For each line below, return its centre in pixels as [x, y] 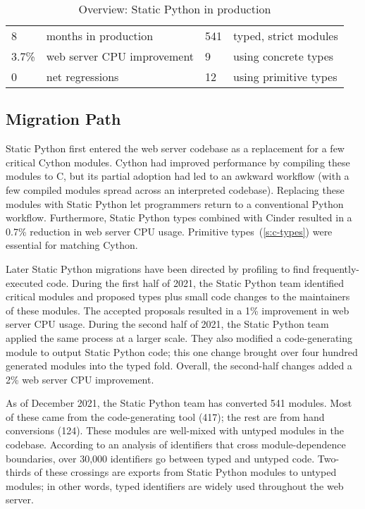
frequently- [336, 268]
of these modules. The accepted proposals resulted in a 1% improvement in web [178, 310]
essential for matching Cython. [72, 245]
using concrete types [284, 56]
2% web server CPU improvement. [80, 379]
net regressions [82, 76]
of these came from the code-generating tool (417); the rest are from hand [165, 416]
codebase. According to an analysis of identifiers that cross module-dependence [176, 444]
